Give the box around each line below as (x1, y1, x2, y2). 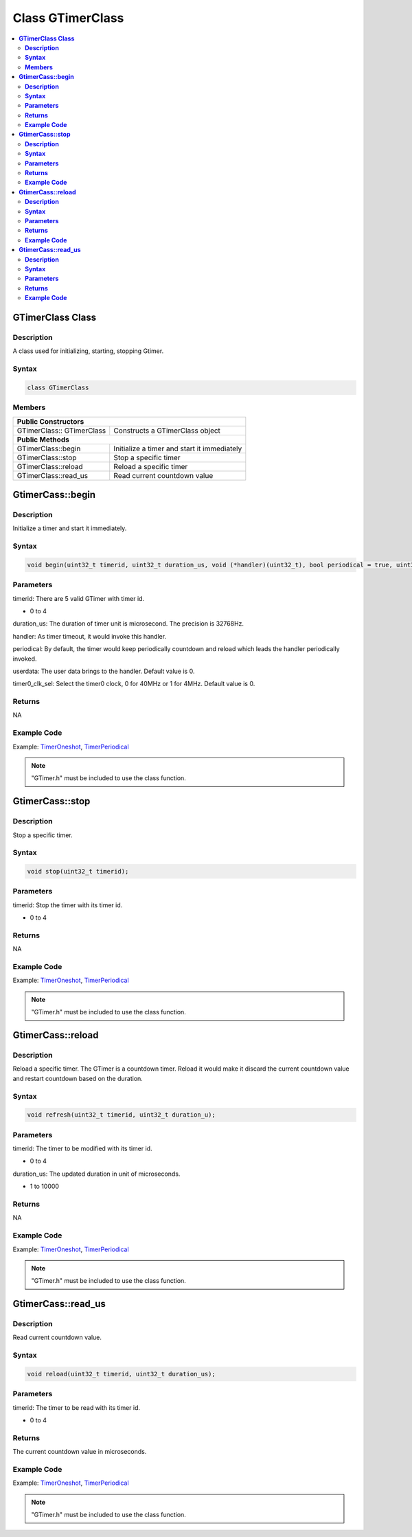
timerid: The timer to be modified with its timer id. (12, 1144, 152, 1153)
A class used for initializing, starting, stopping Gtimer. (12, 347, 164, 355)
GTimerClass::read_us (16, 470, 89, 480)
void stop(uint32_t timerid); (27, 867, 129, 876)
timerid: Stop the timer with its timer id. (12, 900, 123, 909)
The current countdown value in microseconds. (12, 1448, 147, 1456)
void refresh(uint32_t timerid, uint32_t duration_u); (27, 1111, 216, 1119)
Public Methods (16, 435, 70, 444)
